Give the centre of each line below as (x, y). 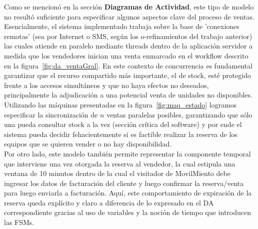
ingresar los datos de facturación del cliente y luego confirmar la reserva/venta (124, 183)
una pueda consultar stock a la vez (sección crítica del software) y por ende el (123, 124)
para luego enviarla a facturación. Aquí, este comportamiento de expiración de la (128, 193)
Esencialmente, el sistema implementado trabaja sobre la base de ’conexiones (122, 26)
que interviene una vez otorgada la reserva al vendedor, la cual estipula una (120, 163)
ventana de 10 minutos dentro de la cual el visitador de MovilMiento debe (117, 173)
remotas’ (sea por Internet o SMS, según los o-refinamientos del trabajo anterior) (128, 36)
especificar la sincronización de (51, 114)
